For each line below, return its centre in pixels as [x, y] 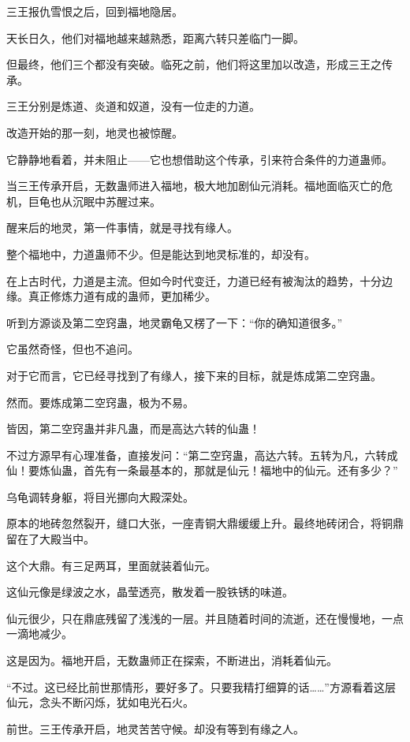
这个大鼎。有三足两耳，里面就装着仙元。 [111, 565]
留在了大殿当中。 [50, 539]
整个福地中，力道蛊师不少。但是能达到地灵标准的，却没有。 [161, 254]
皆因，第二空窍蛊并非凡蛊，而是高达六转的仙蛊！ [133, 429]
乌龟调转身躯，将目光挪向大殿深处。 [100, 496]
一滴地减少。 [39, 634]
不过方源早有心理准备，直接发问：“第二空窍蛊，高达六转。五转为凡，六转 [197, 455]
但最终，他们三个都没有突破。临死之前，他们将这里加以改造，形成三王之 [194, 64]
